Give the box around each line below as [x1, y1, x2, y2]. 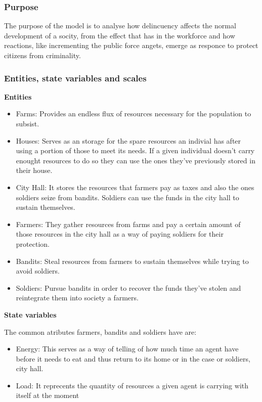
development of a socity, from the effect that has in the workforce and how [4, 30, 235, 40]
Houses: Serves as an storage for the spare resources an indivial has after [16, 135, 241, 146]
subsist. [16, 118, 39, 128]
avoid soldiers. [16, 265, 60, 276]
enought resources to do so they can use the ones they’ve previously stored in [16, 155, 255, 165]
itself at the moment [16, 390, 79, 400]
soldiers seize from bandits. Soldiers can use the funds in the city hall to [16, 192, 239, 202]
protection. [16, 238, 50, 249]
